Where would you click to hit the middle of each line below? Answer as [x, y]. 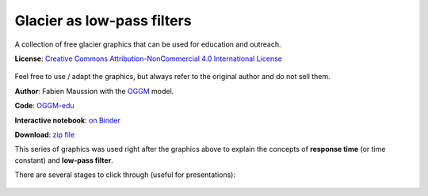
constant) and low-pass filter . [64, 160]
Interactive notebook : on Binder [67, 120]
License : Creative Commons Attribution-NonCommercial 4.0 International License [149, 58]
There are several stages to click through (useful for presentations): [125, 175]
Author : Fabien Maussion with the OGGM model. [94, 91]
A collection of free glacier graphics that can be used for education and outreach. [148, 44]
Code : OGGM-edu [44, 106]
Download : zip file [45, 134]
